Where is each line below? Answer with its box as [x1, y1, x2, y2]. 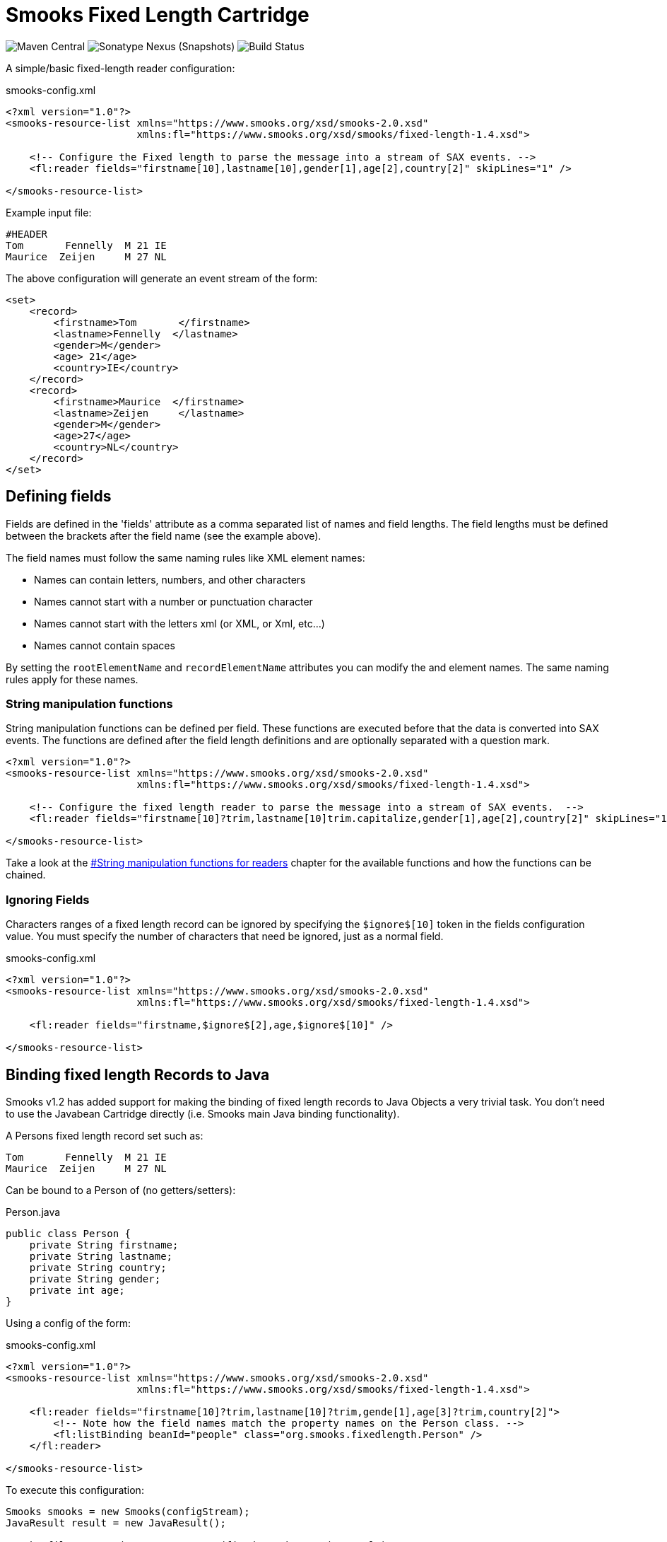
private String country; [29, 1261, 167, 1273]
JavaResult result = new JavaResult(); [6, 1517, 226, 1529]
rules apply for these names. [6, 673, 138, 685]
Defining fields [6, 487, 112, 506]
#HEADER [6, 228, 48, 240]
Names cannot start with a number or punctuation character [34, 595, 313, 608]
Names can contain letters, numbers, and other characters [34, 573, 306, 586]
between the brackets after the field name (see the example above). [6, 529, 321, 542]
